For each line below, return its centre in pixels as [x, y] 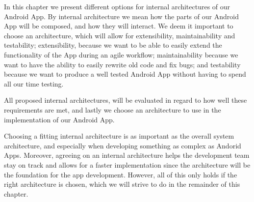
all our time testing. [34, 83]
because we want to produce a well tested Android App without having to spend [125, 74]
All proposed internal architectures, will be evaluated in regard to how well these [126, 100]
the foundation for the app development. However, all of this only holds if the [121, 174]
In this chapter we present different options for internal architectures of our [117, 6]
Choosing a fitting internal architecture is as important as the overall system [119, 136]
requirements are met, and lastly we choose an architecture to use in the [113, 109]
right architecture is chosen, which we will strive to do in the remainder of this [122, 184]
